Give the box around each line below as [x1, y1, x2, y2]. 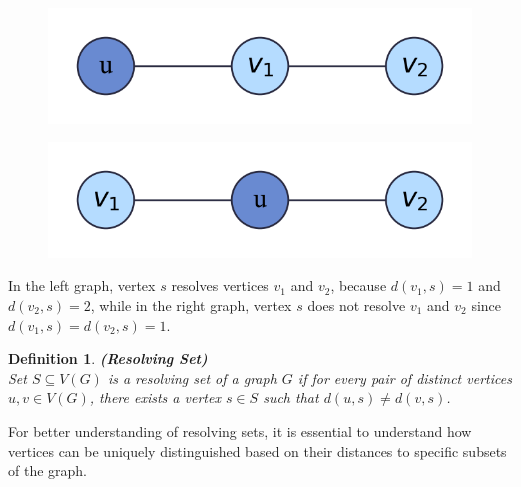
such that [263, 387, 319, 408]
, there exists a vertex [89, 387, 221, 408]
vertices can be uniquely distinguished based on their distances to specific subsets [8, 440, 507, 461]
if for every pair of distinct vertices [297, 367, 512, 388]
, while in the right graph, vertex [90, 295, 292, 316]
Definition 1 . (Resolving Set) [8, 348, 208, 369]
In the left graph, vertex [8, 275, 156, 296]
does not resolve [307, 295, 406, 316]
